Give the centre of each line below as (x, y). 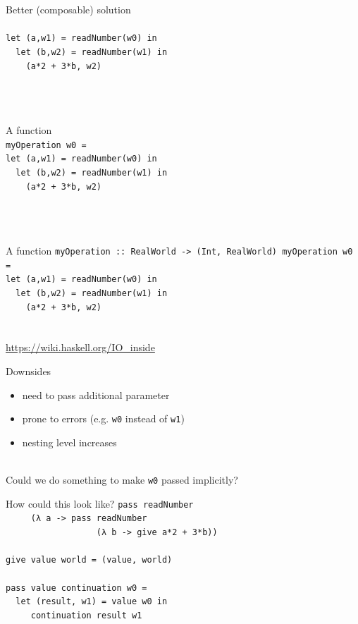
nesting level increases (69, 442)
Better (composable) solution (68, 9)
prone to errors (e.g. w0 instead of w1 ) (103, 418)
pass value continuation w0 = (76, 588)
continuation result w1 (86, 616)
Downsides (29, 371)
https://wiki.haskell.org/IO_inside (80, 347)
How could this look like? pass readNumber (100, 503)
